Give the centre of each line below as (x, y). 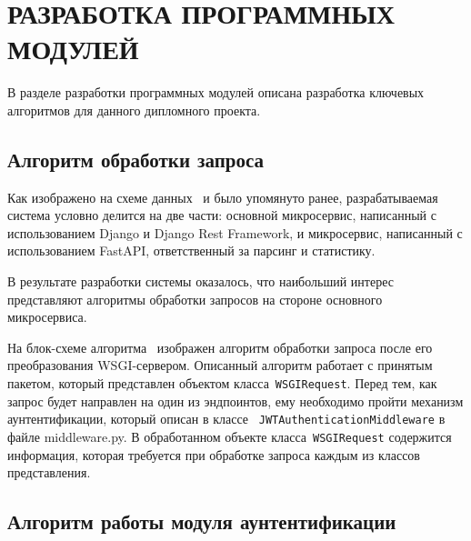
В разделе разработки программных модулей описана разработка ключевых (216, 92)
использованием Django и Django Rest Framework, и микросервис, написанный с (235, 232)
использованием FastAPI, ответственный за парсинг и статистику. (191, 250)
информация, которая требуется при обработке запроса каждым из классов (214, 454)
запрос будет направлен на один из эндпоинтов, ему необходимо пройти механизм (235, 401)
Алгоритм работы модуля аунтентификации (202, 521)
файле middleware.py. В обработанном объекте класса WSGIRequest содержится (230, 436)
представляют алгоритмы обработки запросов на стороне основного (195, 299)
